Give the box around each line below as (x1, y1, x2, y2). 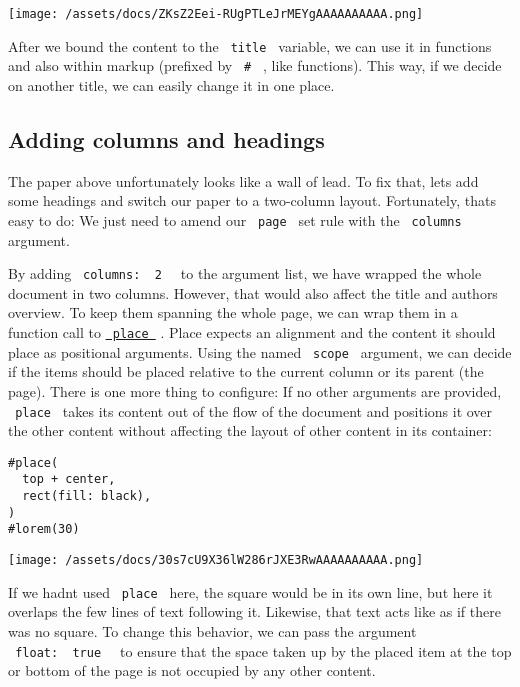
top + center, (22, 472, 116, 487)
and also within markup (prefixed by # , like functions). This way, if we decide (8, 55, 502, 76)
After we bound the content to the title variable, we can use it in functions (8, 35, 492, 56)
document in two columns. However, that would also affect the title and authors (8, 282, 498, 303)
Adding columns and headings (8, 123, 325, 154)
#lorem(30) (8, 522, 80, 537)
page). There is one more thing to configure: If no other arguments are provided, (8, 380, 502, 401)
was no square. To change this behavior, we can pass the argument (8, 620, 417, 641)
